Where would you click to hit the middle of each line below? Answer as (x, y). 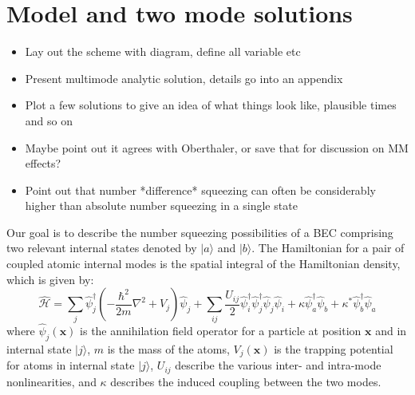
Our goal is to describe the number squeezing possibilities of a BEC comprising (200, 232)
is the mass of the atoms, (168, 348)
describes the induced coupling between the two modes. (246, 381)
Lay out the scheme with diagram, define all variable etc (163, 51)
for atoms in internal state (71, 365)
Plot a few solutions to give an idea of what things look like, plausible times (211, 105)
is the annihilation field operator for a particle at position (221, 330)
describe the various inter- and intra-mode (278, 365)
